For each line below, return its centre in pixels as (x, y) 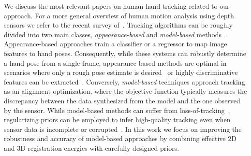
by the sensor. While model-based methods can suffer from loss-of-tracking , (117, 110)
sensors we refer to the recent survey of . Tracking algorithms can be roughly (118, 25)
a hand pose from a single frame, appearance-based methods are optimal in (115, 63)
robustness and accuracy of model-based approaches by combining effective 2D (120, 138)
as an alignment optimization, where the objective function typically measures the (125, 91)
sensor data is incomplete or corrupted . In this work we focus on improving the (123, 129)
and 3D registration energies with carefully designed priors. (92, 148)
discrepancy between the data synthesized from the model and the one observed (122, 100)
